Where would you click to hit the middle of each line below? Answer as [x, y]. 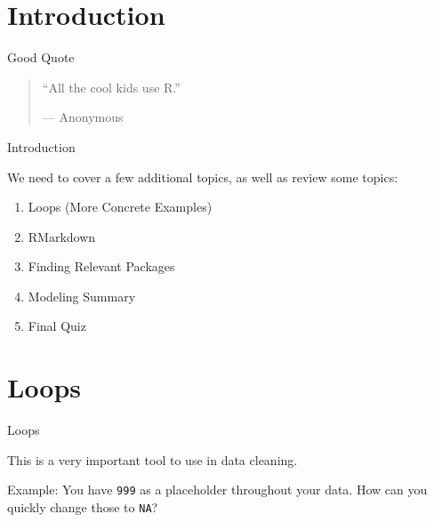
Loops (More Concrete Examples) [120, 207]
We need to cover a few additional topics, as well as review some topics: [203, 177]
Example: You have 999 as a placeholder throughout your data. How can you [217, 490]
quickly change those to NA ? [83, 507]
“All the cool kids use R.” [111, 87]
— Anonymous [83, 117]
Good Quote [41, 57]
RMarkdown [62, 236]
